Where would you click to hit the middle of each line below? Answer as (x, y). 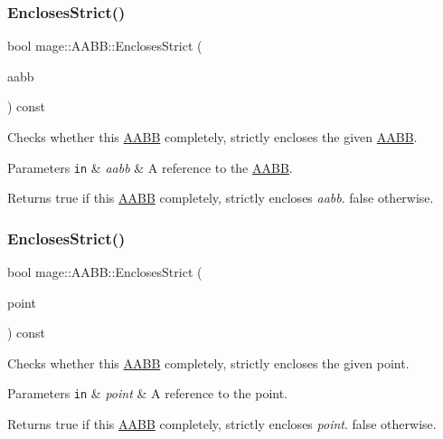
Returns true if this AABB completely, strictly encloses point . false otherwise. (222, 424)
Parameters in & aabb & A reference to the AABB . (150, 167)
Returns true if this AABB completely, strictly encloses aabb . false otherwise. (221, 198)
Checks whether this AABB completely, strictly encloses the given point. (208, 363)
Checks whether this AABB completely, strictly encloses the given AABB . (212, 137)
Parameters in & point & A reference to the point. (148, 393)
